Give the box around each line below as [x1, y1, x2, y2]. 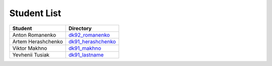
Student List [9, 8, 61, 19]
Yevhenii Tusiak [12, 51, 50, 58]
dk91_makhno [68, 44, 102, 51]
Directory [68, 25, 92, 32]
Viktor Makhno [12, 44, 47, 51]
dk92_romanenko [68, 31, 110, 38]
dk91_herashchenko [68, 38, 116, 45]
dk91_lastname [68, 51, 104, 58]
